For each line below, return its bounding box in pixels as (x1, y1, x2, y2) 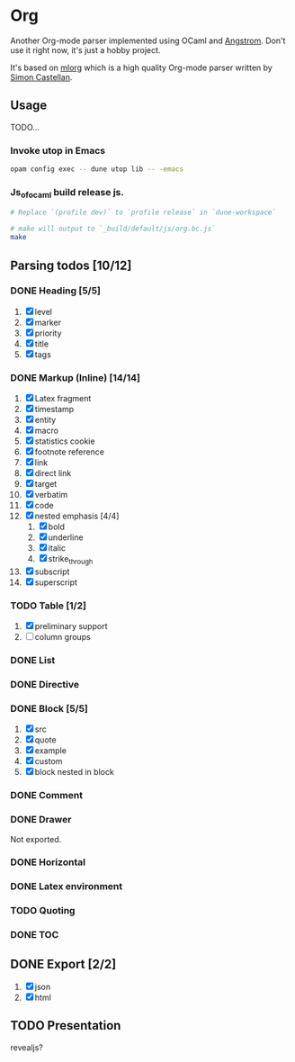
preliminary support (34, 621, 108, 632)
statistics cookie (34, 436, 95, 446)
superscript (34, 577, 77, 588)
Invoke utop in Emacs (10, 144, 106, 157)
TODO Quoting (10, 904, 76, 917)
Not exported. (10, 833, 62, 844)
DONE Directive (10, 679, 80, 691)
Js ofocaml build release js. (10, 185, 124, 201)
